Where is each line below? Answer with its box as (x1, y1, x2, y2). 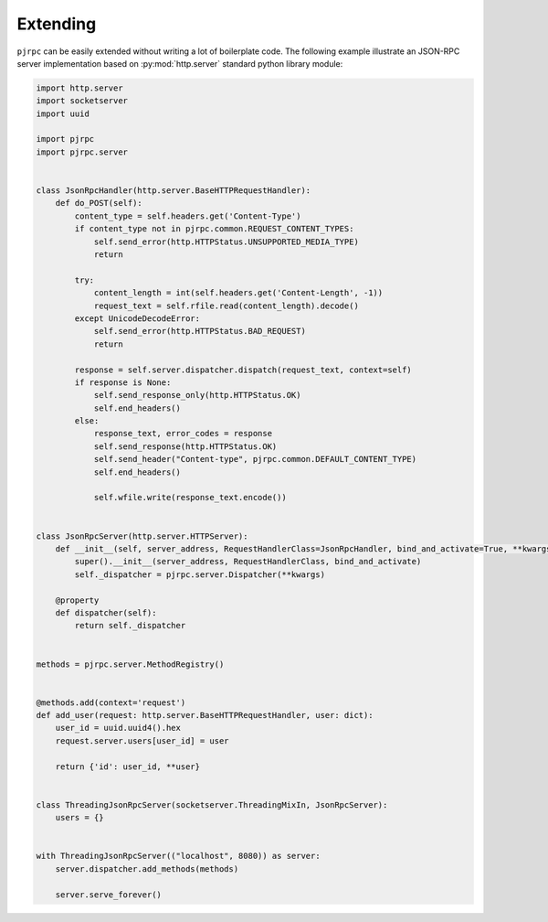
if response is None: (74, 377, 172, 388)
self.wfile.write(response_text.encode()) (93, 492, 287, 503)
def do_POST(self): (55, 198, 143, 209)
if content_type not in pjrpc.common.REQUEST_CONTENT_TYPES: (74, 224, 354, 234)
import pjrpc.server (36, 146, 128, 157)
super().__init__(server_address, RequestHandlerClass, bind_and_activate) (74, 556, 422, 567)
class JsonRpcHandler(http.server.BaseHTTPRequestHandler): (36, 186, 311, 196)
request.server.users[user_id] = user (55, 735, 229, 745)
